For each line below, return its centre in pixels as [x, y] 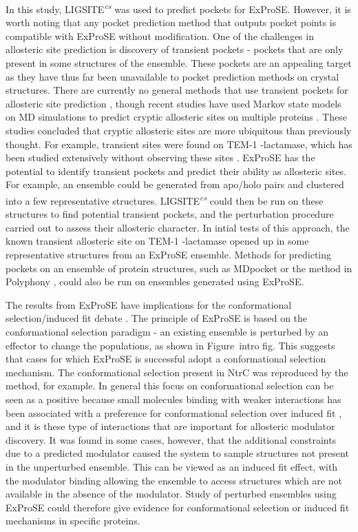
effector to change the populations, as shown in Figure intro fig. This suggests [170, 345]
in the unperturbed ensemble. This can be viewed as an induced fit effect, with [172, 466]
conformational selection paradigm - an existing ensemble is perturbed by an [167, 331]
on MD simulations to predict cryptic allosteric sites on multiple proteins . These [176, 117]
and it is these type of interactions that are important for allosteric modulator [170, 426]
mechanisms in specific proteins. [73, 521]
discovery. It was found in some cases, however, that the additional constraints [171, 439]
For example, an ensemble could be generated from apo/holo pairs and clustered [175, 184]
